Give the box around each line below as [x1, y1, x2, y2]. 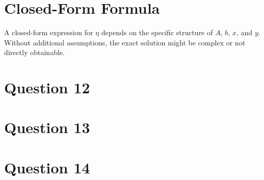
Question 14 [4, 157, 90, 177]
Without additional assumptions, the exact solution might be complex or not [4, 37, 246, 47]
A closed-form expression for [4, 27, 93, 38]
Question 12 [4, 77, 90, 98]
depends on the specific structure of [101, 27, 213, 38]
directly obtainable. [4, 47, 65, 58]
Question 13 [4, 117, 90, 138]
